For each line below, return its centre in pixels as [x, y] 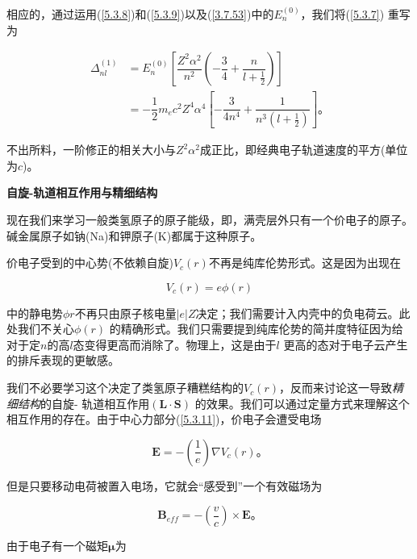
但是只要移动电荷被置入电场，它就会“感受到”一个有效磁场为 [165, 485]
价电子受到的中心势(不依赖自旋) [90, 263]
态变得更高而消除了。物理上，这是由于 [175, 344]
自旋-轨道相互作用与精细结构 [82, 192]
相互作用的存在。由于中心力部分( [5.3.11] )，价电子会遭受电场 [164, 419]
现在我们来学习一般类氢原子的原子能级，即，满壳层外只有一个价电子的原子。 [210, 219]
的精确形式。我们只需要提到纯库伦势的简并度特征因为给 [256, 329]
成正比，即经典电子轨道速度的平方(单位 [304, 150]
